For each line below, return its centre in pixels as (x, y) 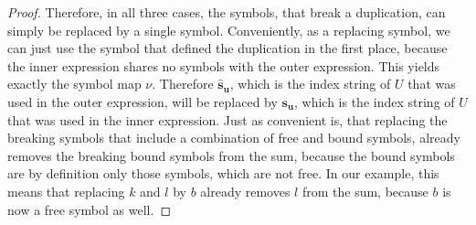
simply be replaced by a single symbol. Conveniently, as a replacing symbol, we (229, 30)
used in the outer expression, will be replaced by (143, 101)
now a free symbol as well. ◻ (90, 209)
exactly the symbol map (74, 84)
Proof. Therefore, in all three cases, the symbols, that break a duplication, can (227, 12)
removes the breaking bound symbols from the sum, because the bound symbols (231, 155)
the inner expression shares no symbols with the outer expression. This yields (224, 65)
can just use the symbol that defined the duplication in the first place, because (227, 48)
